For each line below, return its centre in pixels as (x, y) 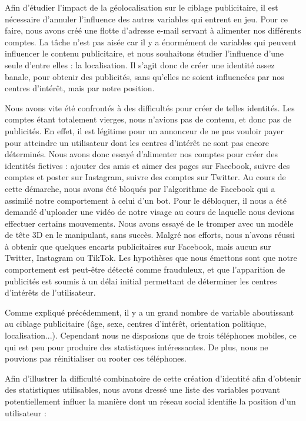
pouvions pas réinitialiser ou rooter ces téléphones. (96, 358)
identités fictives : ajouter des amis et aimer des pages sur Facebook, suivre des (147, 165)
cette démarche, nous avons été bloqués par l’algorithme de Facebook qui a (140, 188)
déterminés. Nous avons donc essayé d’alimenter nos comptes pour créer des (141, 154)
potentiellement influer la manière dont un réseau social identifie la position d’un (150, 401)
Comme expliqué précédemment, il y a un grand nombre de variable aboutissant (149, 312)
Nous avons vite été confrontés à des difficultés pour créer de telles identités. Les (150, 107)
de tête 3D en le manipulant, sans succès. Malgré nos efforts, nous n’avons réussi (150, 235)
